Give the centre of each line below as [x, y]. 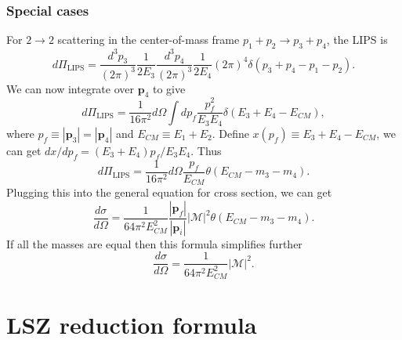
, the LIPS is [357, 40]
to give [169, 88]
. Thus [206, 150]
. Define [230, 133]
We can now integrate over [71, 88]
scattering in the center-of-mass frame [148, 40]
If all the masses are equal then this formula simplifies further [154, 243]
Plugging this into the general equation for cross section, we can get [169, 192]
